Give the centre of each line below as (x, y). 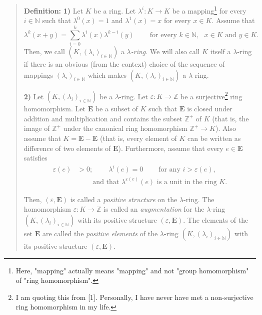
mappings (38, 74)
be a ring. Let (115, 10)
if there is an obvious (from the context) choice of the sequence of (124, 63)
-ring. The (199, 199)
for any (169, 170)
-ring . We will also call (165, 51)
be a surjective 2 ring (211, 95)
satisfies (35, 158)
